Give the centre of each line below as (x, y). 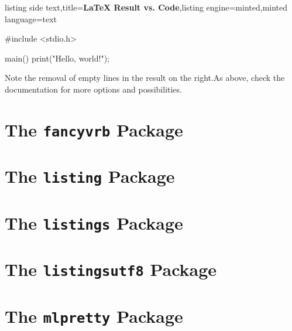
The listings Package (94, 222)
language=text (31, 18)
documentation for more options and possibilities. (93, 89)
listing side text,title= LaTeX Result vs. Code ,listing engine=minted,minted (146, 7)
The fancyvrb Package (94, 129)
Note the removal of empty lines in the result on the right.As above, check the (145, 78)
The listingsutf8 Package (111, 269)
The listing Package (90, 176)
